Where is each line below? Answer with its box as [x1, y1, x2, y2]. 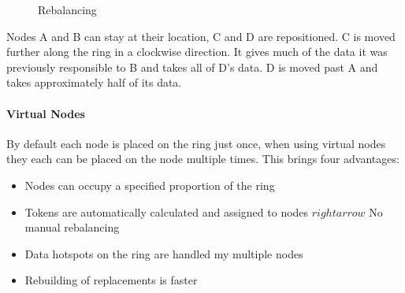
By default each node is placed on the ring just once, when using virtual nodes [6, 135, 386, 151]
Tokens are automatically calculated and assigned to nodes [24, 203, 309, 220]
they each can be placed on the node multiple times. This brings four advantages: [6, 150, 399, 167]
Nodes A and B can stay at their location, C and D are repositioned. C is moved [6, 28, 396, 44]
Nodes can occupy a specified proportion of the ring [24, 176, 275, 193]
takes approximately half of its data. [6, 74, 182, 91]
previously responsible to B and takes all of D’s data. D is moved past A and [6, 58, 378, 75]
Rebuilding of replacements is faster [24, 272, 198, 288]
